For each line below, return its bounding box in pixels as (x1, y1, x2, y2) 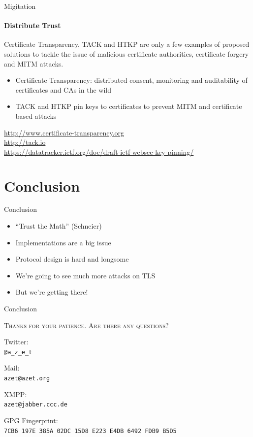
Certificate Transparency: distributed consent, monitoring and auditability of (15, 75, 248, 85)
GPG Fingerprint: (4, 415, 58, 425)
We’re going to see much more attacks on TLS (15, 270, 156, 280)
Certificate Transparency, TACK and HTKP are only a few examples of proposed (4, 39, 250, 49)
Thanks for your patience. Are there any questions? (4, 320, 169, 330)
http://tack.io (4, 137, 46, 147)
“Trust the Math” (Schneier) (15, 221, 102, 231)
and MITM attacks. (4, 58, 63, 68)
